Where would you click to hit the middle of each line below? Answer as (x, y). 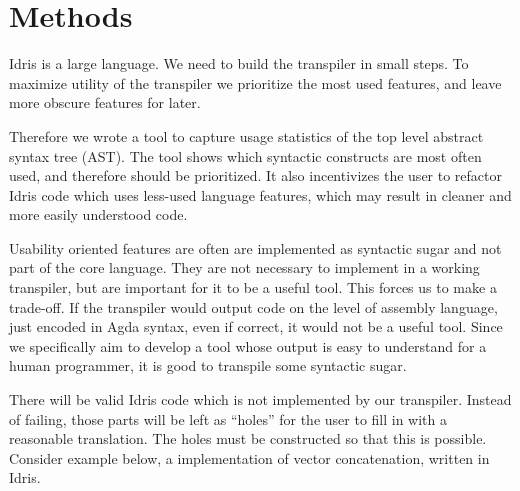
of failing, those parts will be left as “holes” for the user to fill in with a (228, 418)
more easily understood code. (98, 214)
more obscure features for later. (105, 102)
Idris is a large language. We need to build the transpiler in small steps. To (239, 63)
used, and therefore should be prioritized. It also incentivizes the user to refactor (255, 175)
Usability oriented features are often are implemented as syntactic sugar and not (255, 247)
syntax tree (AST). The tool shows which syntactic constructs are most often (245, 155)
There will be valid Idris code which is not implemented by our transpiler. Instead (260, 399)
